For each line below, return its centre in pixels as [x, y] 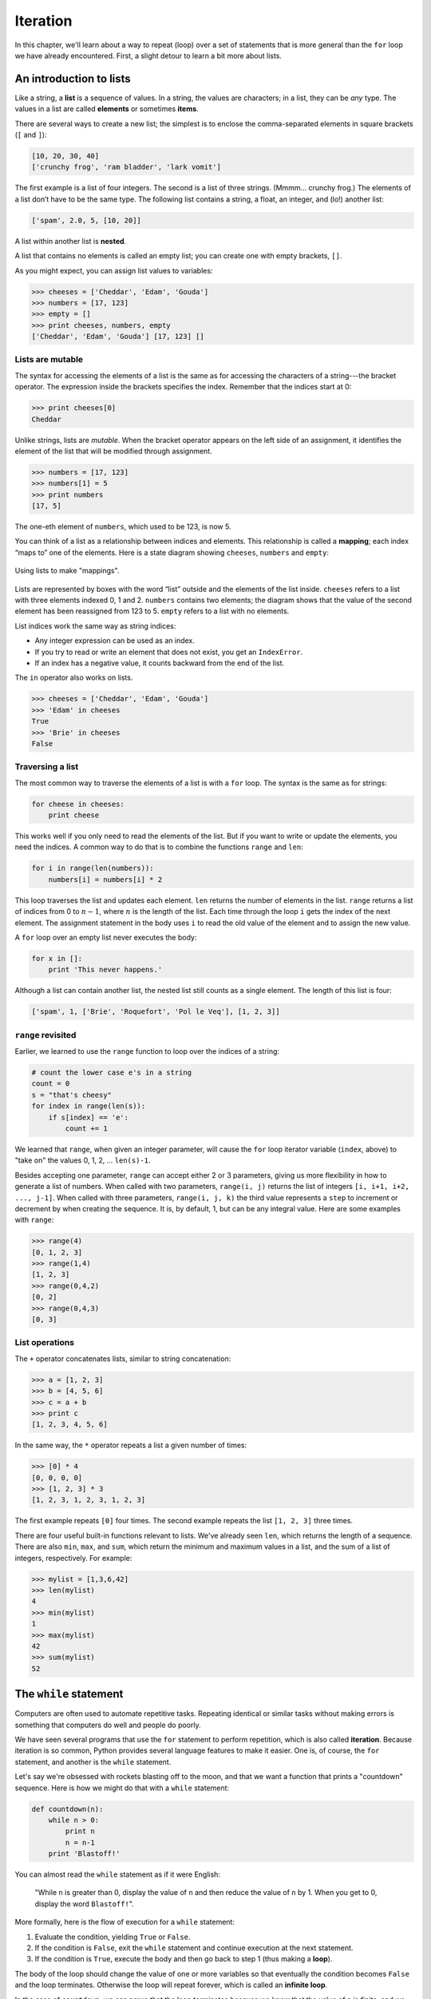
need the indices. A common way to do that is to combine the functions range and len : [159, 847]
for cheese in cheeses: [78, 804]
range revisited [45, 1035]
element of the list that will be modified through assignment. [114, 451]
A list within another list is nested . [71, 241]
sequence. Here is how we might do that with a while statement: [122, 1788]
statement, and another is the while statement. [93, 1762]
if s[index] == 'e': [89, 1117]
